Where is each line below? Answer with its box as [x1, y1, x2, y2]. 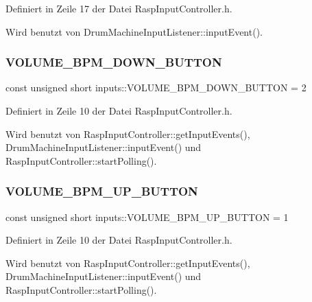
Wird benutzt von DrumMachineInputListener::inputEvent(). [5, 24, 263, 38]
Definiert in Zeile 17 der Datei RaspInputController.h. [5, 1, 232, 15]
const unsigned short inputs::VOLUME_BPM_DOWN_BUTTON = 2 [5, 80, 307, 95]
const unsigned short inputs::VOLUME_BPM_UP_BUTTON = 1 [5, 209, 289, 224]
